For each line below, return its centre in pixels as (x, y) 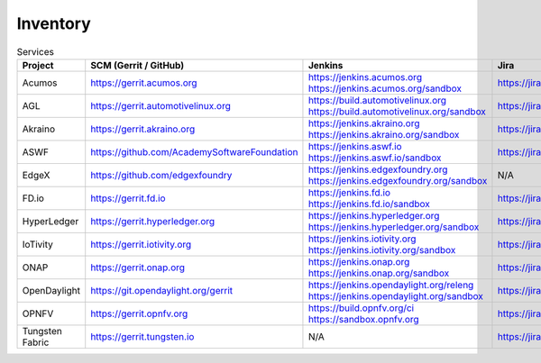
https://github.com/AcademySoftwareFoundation (194, 151)
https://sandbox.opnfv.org (363, 319)
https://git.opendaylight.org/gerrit (162, 290)
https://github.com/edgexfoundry (161, 175)
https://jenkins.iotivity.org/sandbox (382, 250)
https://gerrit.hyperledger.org (153, 221)
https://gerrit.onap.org (138, 268)
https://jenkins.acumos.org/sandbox (385, 88)
